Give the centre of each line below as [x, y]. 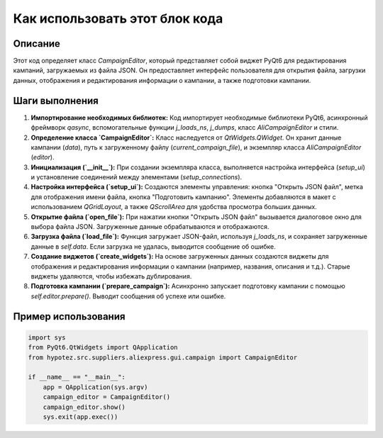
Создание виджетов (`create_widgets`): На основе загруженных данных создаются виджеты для [180, 257]
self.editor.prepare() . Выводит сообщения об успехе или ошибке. [128, 296]
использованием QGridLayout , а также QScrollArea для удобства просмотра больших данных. [174, 207]
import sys [47, 337]
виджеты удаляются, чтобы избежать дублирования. [111, 276]
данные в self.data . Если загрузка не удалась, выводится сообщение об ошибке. [153, 246]
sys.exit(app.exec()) [81, 417]
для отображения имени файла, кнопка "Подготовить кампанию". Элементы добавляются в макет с [183, 197]
